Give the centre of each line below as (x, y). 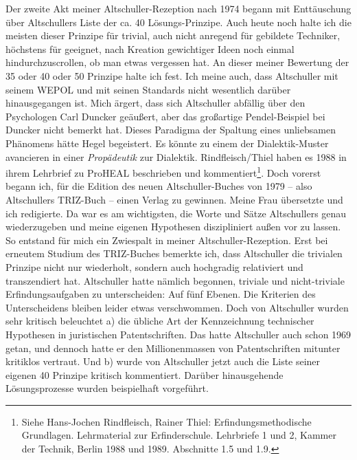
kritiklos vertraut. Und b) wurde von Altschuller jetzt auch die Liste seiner (163, 361)
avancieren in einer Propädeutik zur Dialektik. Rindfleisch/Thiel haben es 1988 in (176, 156)
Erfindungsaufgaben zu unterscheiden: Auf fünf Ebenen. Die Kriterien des (161, 294)
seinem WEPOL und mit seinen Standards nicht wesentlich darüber (148, 89)
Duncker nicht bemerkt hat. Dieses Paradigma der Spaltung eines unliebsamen (171, 130)
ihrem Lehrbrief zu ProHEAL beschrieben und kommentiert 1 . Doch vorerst (163, 172)
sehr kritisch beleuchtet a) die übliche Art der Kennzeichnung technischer (160, 321)
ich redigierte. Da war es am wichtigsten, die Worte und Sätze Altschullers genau (176, 213)
